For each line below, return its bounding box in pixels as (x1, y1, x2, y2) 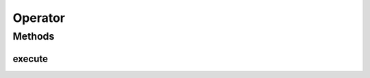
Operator (12, 10, 65, 25)
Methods (12, 30, 55, 42)
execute (12, 53, 48, 64)
